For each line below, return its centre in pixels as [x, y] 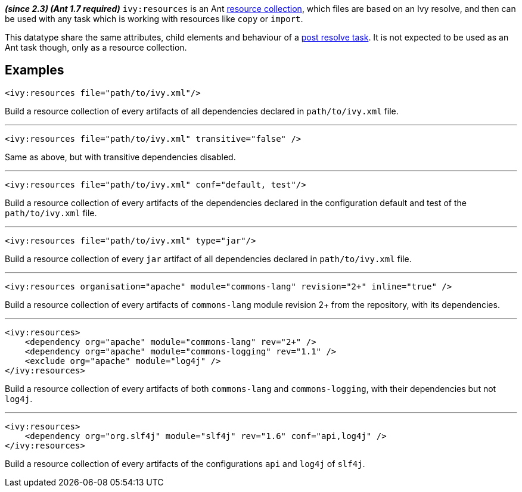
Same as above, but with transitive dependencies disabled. [120, 157]
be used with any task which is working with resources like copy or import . [154, 19]
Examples [35, 70]
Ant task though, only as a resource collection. [96, 47]
